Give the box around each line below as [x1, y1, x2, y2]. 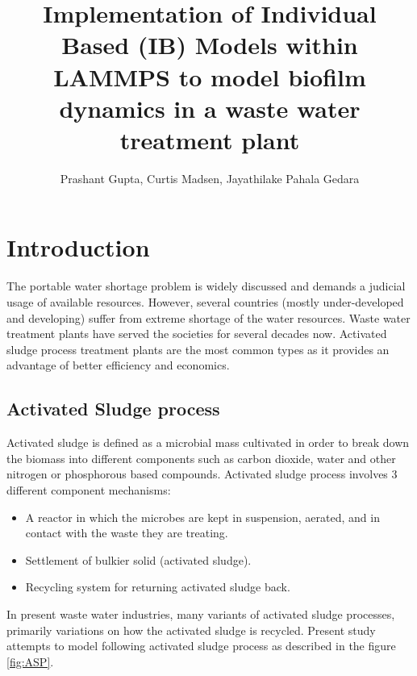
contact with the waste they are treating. [25, 524, 228, 541]
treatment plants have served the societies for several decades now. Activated [6, 325, 387, 342]
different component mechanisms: [6, 481, 171, 498]
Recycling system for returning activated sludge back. [25, 578, 290, 595]
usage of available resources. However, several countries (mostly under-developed [6, 294, 404, 310]
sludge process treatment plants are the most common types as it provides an [6, 340, 390, 357]
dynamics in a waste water [59, 91, 361, 124]
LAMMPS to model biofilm [53, 60, 366, 93]
